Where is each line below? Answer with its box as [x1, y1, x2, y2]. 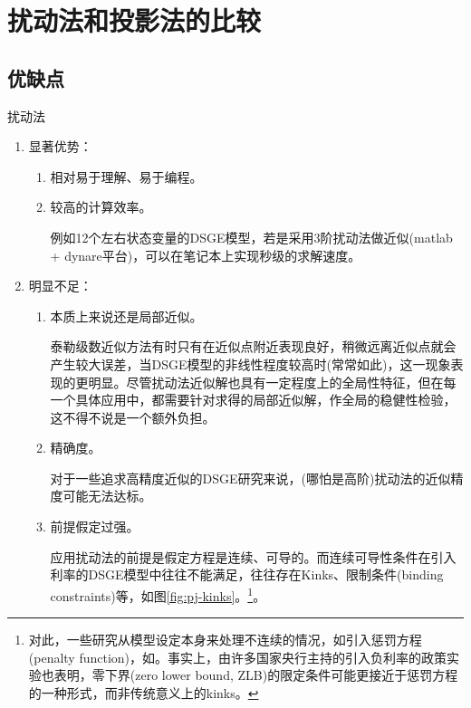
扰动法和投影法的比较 [7, 2, 262, 39]
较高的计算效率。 [50, 197, 152, 216]
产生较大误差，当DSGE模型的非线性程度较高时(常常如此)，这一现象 [50, 354, 451, 373]
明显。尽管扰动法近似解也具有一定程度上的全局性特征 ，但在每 [88, 372, 457, 391]
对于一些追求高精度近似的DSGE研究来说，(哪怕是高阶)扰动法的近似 [50, 468, 451, 487]
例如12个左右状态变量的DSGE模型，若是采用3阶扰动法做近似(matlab [50, 227, 453, 246]
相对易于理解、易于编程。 [50, 167, 203, 186]
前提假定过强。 [50, 517, 139, 536]
